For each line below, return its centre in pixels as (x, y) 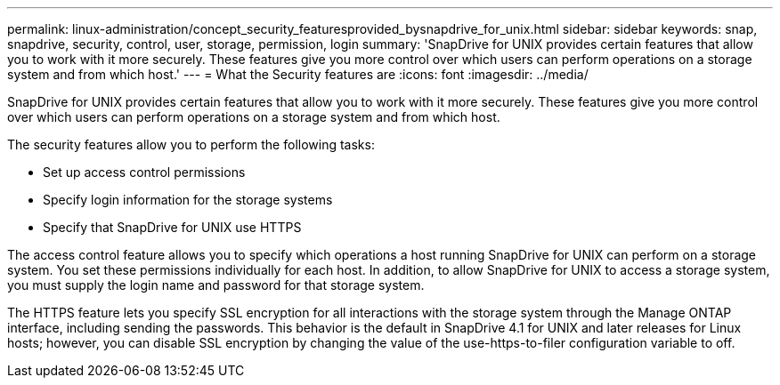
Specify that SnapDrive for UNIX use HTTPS (172, 227)
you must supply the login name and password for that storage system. (216, 285)
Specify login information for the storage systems (188, 200)
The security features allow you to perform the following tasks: (191, 144)
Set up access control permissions (144, 172)
